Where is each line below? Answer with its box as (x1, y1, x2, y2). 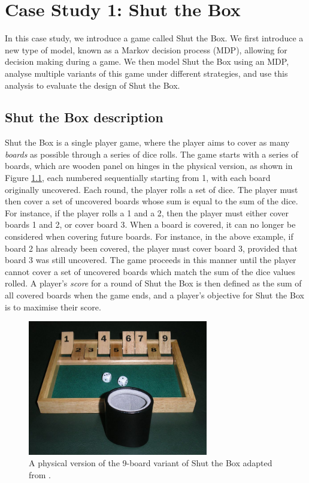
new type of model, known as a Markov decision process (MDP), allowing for (5, 43, 287, 56)
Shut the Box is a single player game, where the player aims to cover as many (5, 136, 290, 149)
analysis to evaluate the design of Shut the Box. (5, 79, 180, 91)
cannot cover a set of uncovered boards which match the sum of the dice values (5, 265, 295, 277)
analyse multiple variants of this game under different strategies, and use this (5, 67, 288, 79)
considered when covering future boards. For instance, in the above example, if (5, 230, 293, 243)
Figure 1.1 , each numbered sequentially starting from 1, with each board (5, 171, 271, 184)
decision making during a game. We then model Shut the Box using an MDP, (5, 55, 289, 68)
